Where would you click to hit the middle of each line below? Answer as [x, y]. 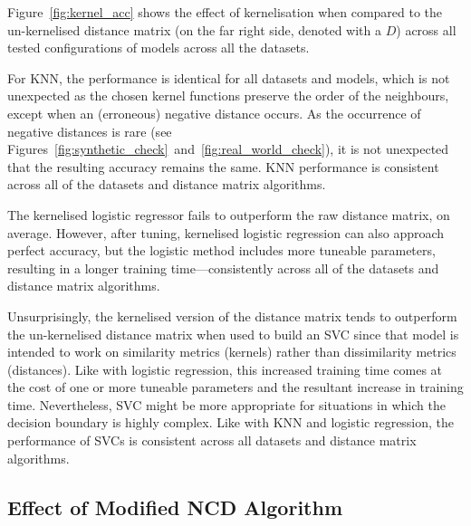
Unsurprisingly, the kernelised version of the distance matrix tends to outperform [232, 316]
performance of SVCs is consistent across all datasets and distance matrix [212, 440]
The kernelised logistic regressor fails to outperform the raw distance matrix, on [229, 214]
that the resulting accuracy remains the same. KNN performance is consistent [223, 166]
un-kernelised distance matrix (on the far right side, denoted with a [195, 29]
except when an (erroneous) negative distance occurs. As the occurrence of [214, 113]
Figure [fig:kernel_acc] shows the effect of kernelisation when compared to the [225, 12]
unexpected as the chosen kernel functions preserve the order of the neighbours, [228, 96]
